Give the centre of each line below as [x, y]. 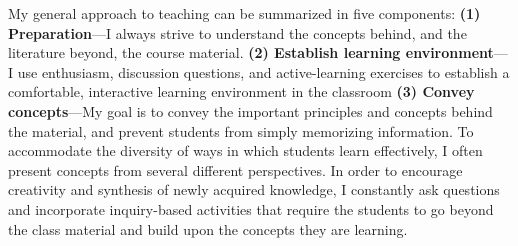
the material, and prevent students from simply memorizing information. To [241, 130]
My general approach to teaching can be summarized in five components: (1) [244, 13]
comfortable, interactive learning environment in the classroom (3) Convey [241, 91]
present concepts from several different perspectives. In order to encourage [235, 169]
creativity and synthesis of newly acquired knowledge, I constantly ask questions [254, 189]
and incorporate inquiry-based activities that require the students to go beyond [251, 208]
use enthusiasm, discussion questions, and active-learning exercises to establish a [263, 71]
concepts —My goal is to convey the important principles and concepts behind [250, 110]
